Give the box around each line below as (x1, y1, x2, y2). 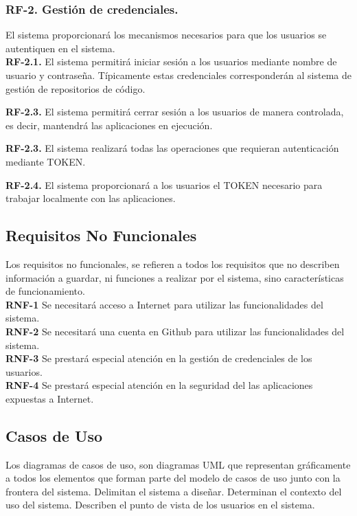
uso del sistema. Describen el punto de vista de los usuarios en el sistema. (5, 497, 315, 512)
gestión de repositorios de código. (5, 81, 146, 96)
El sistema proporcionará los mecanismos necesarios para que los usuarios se (5, 27, 327, 42)
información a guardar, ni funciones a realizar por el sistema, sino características (5, 270, 344, 284)
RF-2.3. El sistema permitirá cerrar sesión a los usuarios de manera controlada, (5, 104, 344, 119)
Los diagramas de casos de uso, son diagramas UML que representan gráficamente (5, 457, 351, 471)
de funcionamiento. (5, 284, 85, 298)
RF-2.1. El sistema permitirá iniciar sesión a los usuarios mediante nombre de (5, 54, 337, 69)
